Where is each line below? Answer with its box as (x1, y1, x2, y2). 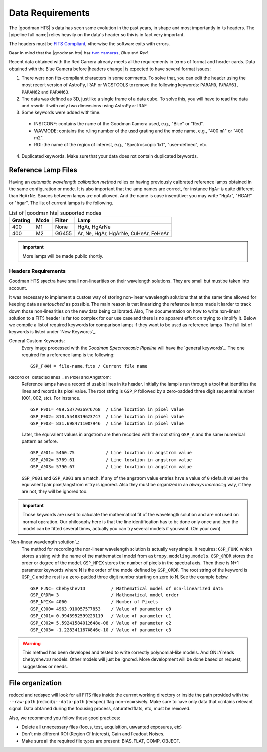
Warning (22, 641, 41, 646)
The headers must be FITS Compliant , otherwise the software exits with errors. (9, 41, 170, 47)
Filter (55, 217, 68, 224)
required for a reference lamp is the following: (21, 352, 115, 358)
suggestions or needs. (22, 663, 68, 669)
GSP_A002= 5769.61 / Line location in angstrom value (30, 457, 192, 463)
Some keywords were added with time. (21, 109, 101, 115)
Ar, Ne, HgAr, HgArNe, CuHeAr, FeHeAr (77, 230, 169, 237)
